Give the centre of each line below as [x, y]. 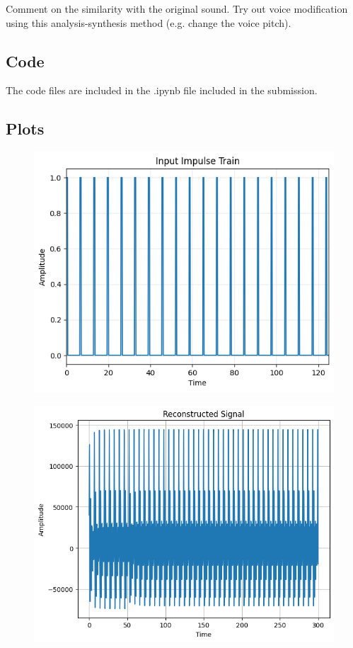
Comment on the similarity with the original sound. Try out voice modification [177, 8]
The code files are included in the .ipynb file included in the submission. [162, 90]
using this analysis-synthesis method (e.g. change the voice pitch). [149, 22]
